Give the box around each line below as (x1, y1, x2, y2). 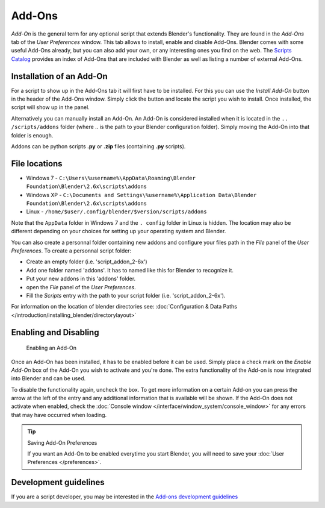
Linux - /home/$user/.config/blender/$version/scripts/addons (26, 208, 207, 215)
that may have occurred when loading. (11, 411, 107, 418)
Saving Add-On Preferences (27, 439, 97, 446)
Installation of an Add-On (11, 71, 108, 81)
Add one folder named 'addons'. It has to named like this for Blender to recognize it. (26, 266, 234, 274)
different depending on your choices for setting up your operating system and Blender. (11, 228, 226, 235)
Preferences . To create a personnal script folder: (11, 247, 132, 254)
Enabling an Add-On (26, 344, 76, 352)
